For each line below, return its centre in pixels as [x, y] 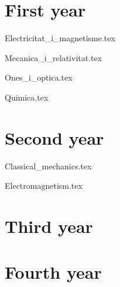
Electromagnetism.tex [44, 186]
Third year [49, 226]
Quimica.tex [27, 97]
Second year [54, 137]
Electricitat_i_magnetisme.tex [60, 38]
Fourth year [53, 272]
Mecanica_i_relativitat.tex [54, 57]
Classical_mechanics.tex [48, 166]
